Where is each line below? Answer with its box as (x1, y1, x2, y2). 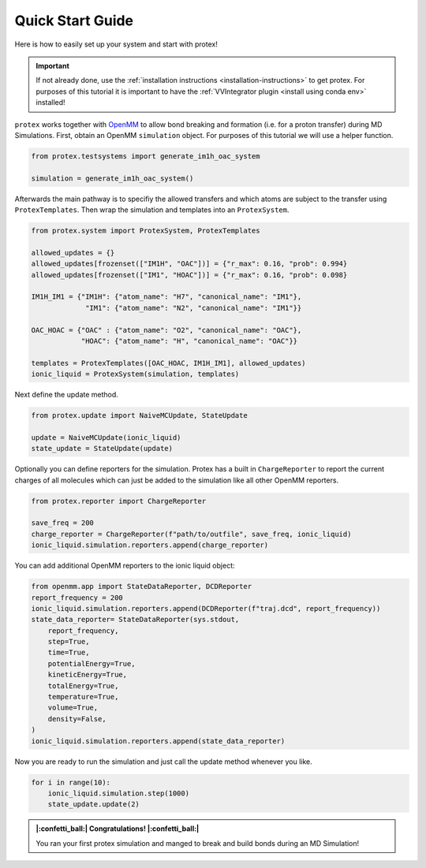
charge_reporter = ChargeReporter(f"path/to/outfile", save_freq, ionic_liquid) (31, 529, 352, 538)
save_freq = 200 (31, 519, 95, 527)
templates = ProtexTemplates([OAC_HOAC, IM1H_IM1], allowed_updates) (31, 359, 306, 367)
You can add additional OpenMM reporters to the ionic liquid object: (14, 561, 235, 571)
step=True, (47, 637, 90, 646)
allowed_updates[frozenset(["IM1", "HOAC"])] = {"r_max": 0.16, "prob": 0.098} (31, 270, 348, 279)
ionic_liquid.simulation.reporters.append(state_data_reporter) (31, 736, 286, 745)
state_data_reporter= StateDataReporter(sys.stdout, (31, 615, 240, 624)
